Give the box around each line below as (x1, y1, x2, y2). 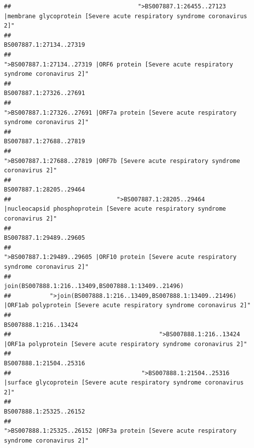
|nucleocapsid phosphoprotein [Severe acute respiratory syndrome (4, 205, 226, 213)
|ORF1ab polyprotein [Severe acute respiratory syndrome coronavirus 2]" (4, 302, 251, 309)
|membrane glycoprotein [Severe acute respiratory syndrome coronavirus (4, 12, 247, 20)
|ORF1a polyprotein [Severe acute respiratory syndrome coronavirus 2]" (4, 340, 247, 348)
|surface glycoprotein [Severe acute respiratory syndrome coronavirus (4, 379, 244, 386)
